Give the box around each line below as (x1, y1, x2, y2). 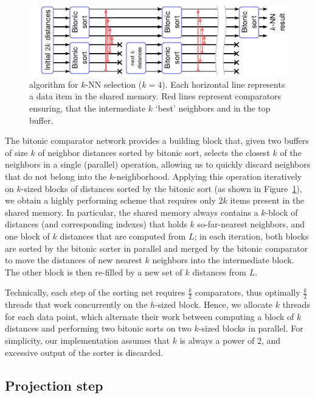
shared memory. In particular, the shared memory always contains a (5, 205, 258, 218)
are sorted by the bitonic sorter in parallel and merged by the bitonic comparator (5, 241, 308, 254)
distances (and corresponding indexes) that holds (5, 218, 187, 230)
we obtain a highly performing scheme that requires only (5, 194, 216, 207)
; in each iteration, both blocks (194, 229, 309, 242)
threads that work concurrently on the (5, 298, 148, 311)
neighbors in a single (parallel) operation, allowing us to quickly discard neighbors (5, 158, 311, 171)
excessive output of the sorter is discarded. (5, 346, 164, 358)
